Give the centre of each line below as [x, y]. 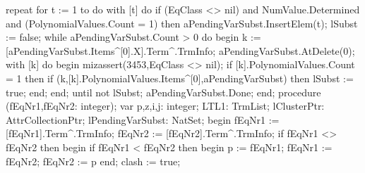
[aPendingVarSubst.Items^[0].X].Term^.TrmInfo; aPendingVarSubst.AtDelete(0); [180, 50]
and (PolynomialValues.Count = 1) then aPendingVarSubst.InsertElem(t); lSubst [182, 23]
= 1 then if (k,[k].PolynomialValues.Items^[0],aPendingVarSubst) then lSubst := [180, 78]
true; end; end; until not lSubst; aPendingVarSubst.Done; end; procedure [163, 92]
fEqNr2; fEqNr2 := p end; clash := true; [93, 161]
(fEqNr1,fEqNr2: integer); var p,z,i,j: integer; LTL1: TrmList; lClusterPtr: [165, 106]
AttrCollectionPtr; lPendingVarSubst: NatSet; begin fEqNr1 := [143, 119]
